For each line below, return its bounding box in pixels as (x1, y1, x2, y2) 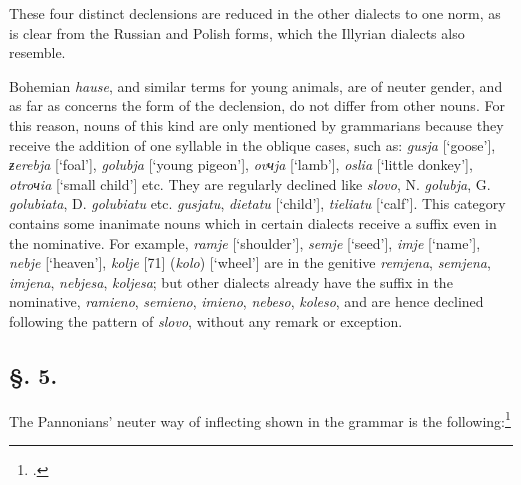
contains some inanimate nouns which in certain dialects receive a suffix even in (9, 212, 497, 233)
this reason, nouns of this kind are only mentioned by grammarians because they (9, 114, 504, 135)
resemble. (9, 42, 66, 63)
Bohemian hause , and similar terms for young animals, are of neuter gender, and (9, 75, 503, 96)
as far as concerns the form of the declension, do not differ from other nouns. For (9, 95, 505, 116)
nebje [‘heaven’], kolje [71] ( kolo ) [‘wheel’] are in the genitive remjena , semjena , (9, 252, 491, 273)
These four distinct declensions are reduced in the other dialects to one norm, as (9, 3, 501, 23)
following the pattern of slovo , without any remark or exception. (9, 310, 403, 331)
